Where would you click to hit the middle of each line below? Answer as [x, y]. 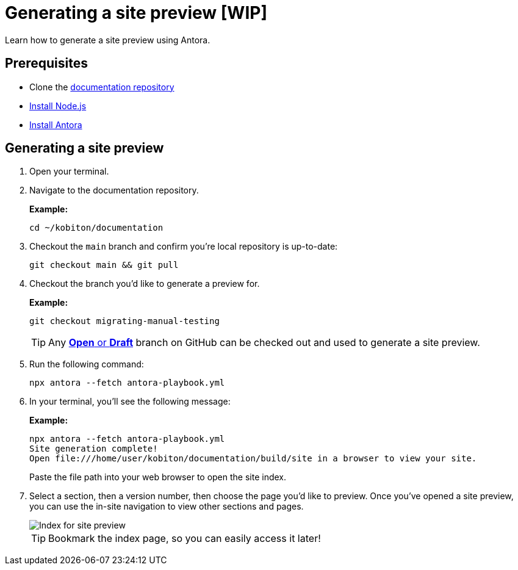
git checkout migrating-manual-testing [124, 321]
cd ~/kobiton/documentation [96, 228]
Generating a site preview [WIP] [136, 13]
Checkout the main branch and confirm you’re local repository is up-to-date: [184, 247]
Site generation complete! [94, 449]
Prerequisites [46, 63]
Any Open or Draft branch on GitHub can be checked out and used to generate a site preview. [264, 343]
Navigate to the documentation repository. [114, 190]
